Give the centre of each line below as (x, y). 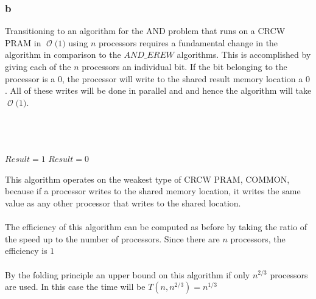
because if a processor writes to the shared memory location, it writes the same (153, 191)
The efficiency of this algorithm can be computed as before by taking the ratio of (156, 227)
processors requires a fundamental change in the (188, 42)
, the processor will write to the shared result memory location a (183, 78)
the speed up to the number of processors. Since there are (112, 238)
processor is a (30, 78)
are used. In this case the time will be (75, 287)
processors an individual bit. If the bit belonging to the (184, 66)
